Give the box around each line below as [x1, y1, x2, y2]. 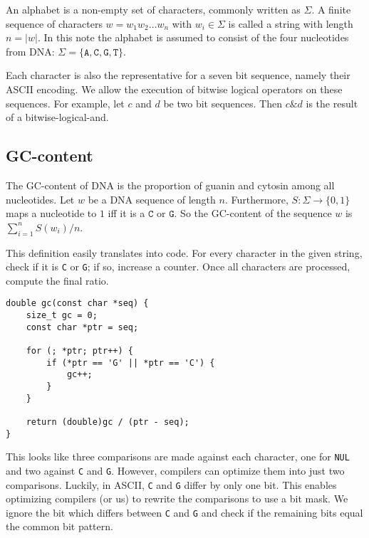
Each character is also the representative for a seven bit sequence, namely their [6, 68, 350, 83]
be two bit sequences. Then [163, 95, 282, 110]
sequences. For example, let [6, 95, 125, 110]
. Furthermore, [224, 191, 289, 206]
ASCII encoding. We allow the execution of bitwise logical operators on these [6, 81, 343, 96]
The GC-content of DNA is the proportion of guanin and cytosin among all [6, 177, 335, 192]
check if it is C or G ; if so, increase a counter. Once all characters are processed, [6, 259, 350, 274]
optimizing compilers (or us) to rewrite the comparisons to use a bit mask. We [6, 491, 348, 506]
